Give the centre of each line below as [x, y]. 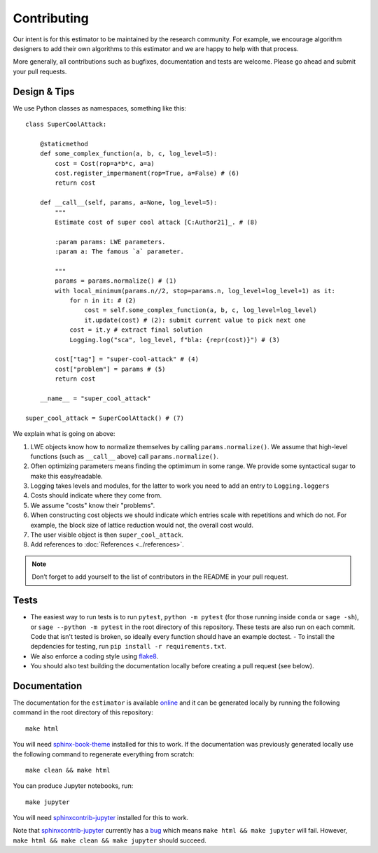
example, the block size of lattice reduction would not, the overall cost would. [142, 525]
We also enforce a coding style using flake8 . [94, 656]
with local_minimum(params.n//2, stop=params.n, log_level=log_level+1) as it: [195, 291]
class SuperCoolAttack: [66, 125]
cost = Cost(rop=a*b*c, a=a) [105, 163]
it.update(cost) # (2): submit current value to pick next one [195, 320]
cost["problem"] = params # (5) [110, 369]
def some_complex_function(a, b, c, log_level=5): [128, 154]
